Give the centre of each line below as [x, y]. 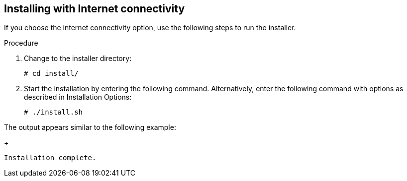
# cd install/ [51, 74]
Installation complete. [50, 158]
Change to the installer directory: [78, 59]
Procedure [21, 43]
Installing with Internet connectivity [95, 9]
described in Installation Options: [78, 97]
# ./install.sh [53, 112]
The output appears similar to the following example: [90, 127]
